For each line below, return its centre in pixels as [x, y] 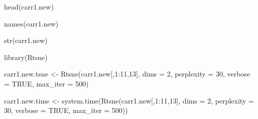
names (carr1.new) [31, 23]
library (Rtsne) [26, 57]
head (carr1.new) [29, 6]
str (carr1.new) [26, 40]
